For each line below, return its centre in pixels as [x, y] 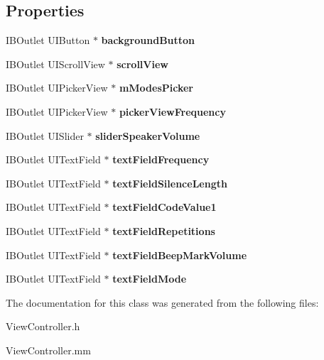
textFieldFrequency [161, 159]
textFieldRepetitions [164, 230]
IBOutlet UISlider [45, 135]
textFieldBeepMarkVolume [180, 255]
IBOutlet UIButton [48, 40]
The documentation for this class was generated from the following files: [162, 302]
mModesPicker [156, 88]
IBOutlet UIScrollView [55, 64]
